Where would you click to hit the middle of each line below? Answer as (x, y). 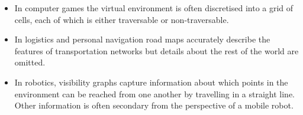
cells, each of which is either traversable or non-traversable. (122, 19)
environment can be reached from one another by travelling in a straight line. (155, 93)
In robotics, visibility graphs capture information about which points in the (151, 82)
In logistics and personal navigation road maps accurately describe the (142, 39)
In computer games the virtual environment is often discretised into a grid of (154, 8)
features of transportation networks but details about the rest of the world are (157, 50)
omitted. (30, 62)
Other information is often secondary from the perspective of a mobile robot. (154, 105)
